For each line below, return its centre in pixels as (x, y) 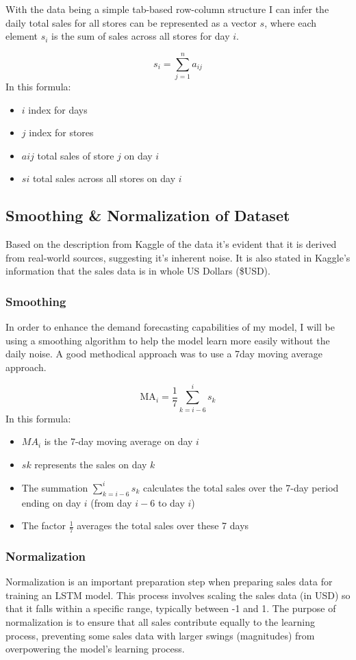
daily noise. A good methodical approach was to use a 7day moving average (164, 354)
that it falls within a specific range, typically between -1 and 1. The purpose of (171, 608)
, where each (291, 22)
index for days (58, 109)
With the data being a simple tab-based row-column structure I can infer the (167, 9)
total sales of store (76, 155)
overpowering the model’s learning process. (95, 649)
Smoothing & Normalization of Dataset (148, 215)
